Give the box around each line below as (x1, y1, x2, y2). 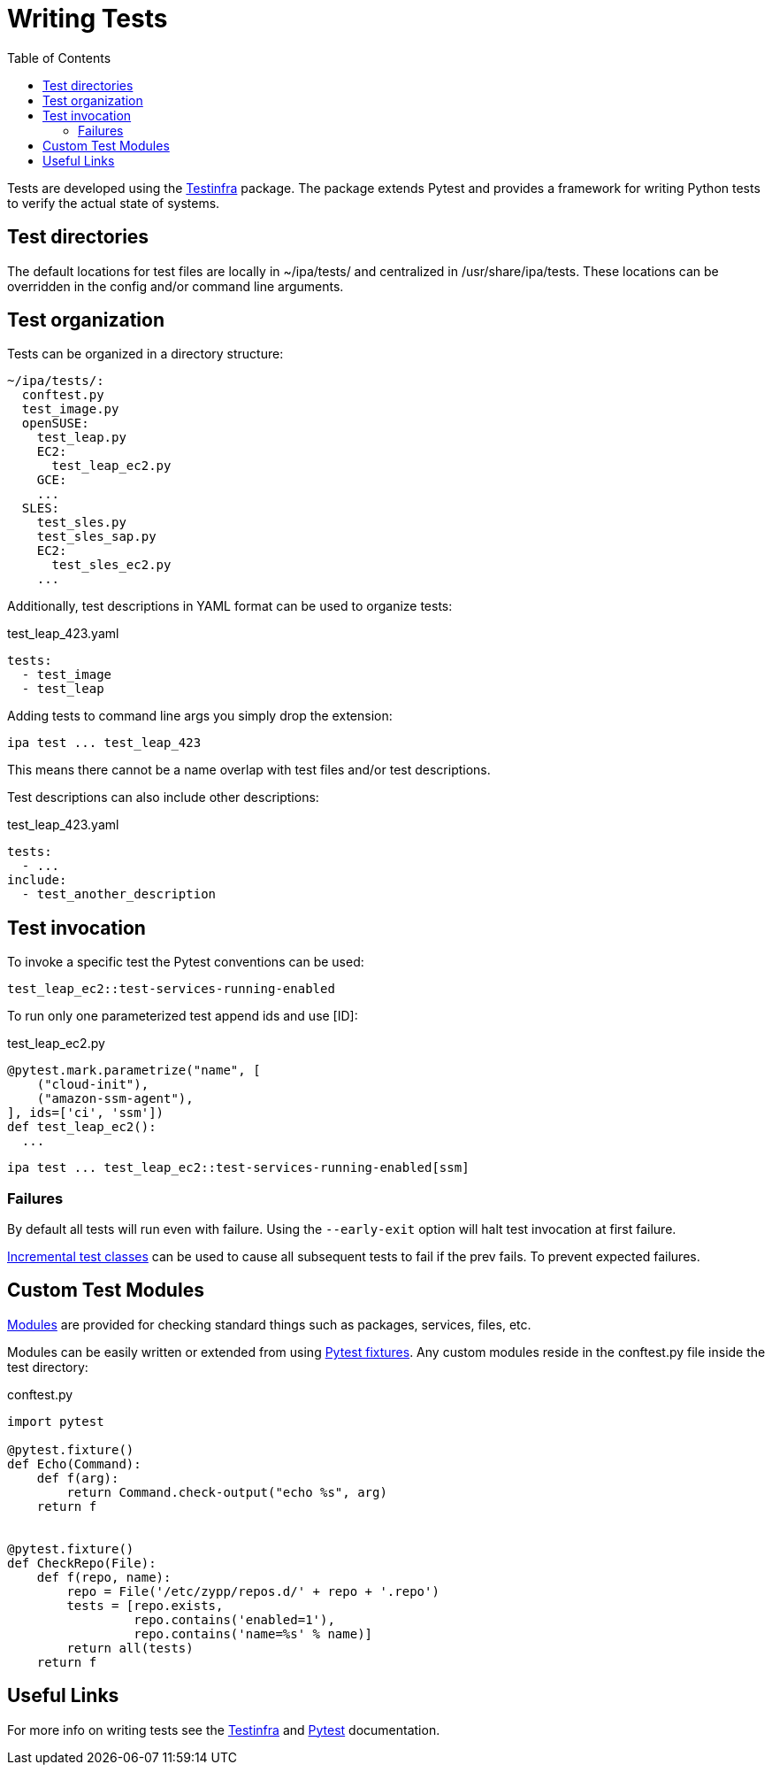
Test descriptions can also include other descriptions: (7, 790, 319, 805)
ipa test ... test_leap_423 (7, 736, 202, 751)
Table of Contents (7, 50, 111, 65)
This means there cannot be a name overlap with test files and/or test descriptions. (7, 762, 491, 778)
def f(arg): (36, 1470, 119, 1485)
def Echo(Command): (7, 1456, 141, 1471)
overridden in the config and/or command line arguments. (7, 278, 344, 294)
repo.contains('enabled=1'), (134, 1612, 335, 1627)
